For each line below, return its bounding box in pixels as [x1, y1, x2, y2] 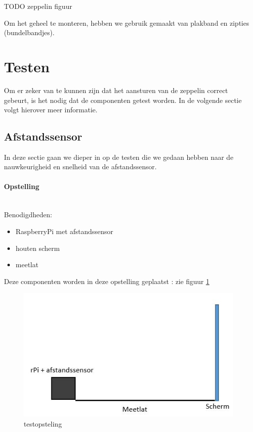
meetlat [15, 259, 39, 270]
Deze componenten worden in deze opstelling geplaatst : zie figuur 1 [4, 276, 210, 286]
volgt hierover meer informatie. [4, 104, 98, 115]
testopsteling [24, 418, 62, 429]
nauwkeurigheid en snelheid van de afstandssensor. [4, 161, 157, 172]
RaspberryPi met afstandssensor [15, 226, 114, 237]
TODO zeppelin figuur [4, 1, 72, 11]
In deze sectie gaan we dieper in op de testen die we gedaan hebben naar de [4, 151, 234, 162]
